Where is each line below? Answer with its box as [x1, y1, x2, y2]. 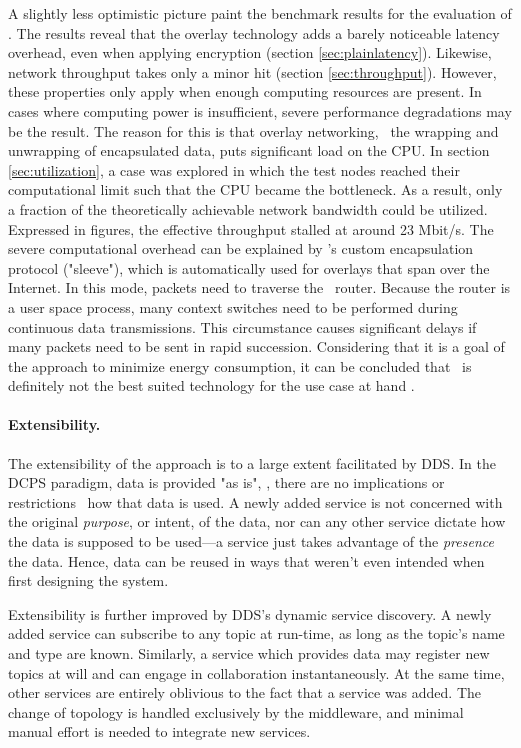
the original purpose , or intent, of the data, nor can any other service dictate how [8, 511, 506, 532]
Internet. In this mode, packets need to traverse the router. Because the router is [8, 277, 511, 298]
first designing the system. [8, 570, 169, 591]
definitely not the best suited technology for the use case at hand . [8, 375, 415, 396]
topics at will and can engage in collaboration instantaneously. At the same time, [8, 662, 505, 683]
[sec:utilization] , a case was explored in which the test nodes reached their [8, 159, 460, 180]
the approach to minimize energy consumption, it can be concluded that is [8, 355, 472, 376]
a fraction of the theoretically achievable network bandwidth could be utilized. [8, 198, 488, 219]
